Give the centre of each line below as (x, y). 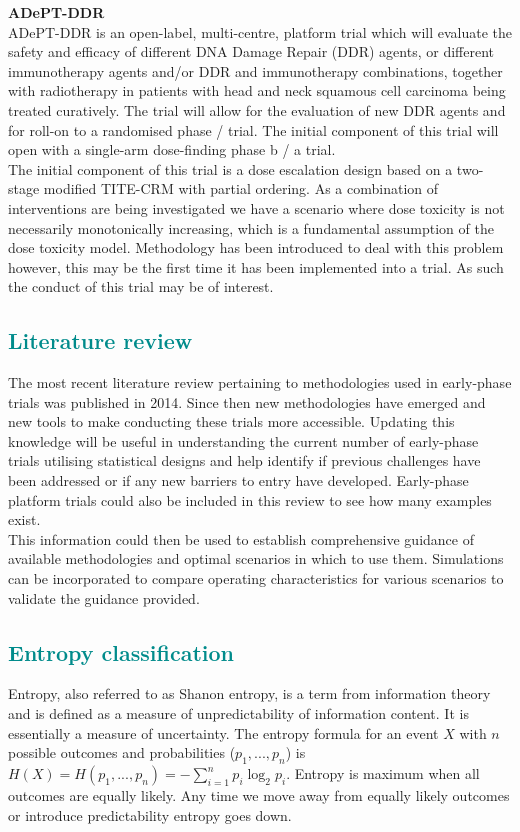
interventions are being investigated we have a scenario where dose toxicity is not (256, 207)
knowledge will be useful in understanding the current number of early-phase (243, 440)
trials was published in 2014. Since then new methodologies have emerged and (247, 401)
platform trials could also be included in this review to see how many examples (250, 499)
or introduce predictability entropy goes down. (150, 814)
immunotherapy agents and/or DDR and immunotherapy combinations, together (255, 70)
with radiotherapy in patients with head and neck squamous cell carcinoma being (257, 90)
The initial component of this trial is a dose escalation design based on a (230, 168)
